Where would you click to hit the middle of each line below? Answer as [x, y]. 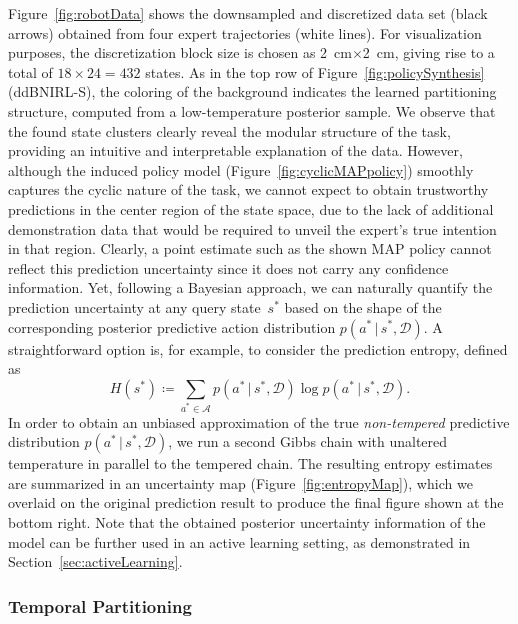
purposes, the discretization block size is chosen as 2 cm [180, 52]
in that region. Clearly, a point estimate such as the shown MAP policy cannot [250, 248]
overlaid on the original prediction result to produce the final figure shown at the [256, 502]
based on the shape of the [363, 306]
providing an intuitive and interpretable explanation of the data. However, [235, 150]
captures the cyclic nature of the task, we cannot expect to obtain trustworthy [248, 189]
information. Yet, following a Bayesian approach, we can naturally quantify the [250, 287]
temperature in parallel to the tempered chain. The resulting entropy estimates [250, 463]
